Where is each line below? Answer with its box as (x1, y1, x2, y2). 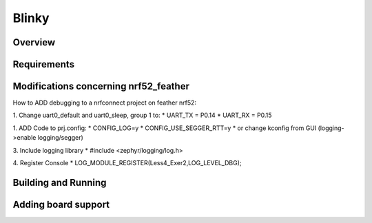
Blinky (12, 10, 50, 25)
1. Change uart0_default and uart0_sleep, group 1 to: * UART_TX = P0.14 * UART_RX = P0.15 (12, 111, 272, 120)
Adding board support (12, 198, 110, 210)
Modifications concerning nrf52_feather (12, 81, 189, 92)
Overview (12, 36, 56, 48)
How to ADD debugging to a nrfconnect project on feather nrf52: (12, 98, 196, 107)
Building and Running (12, 176, 107, 189)
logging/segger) (37, 134, 84, 142)
